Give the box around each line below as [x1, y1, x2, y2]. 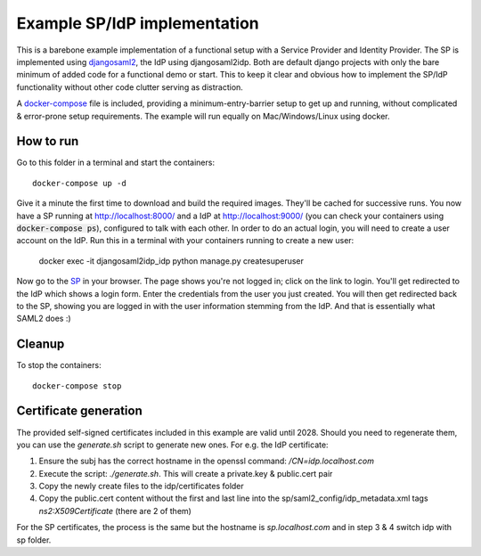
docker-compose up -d [32, 178, 126, 188]
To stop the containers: [16, 360, 102, 371]
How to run [16, 134, 79, 149]
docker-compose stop [32, 380, 122, 391]
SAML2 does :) [16, 313, 71, 324]
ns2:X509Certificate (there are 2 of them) [38, 505, 192, 516]
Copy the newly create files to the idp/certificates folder [38, 481, 244, 492]
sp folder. [16, 535, 52, 545]
